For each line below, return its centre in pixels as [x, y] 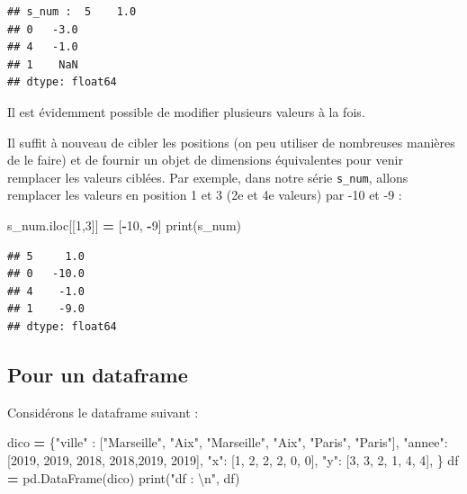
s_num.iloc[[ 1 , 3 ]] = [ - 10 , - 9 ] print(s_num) [124, 225]
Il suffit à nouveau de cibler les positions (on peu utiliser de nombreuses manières [231, 142]
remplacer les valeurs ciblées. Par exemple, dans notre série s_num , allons [208, 177]
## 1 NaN [43, 64]
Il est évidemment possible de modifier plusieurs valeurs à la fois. [186, 111]
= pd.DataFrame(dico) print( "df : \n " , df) [124, 477]
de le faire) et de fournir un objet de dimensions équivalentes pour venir [205, 160]
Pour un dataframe [98, 374]
